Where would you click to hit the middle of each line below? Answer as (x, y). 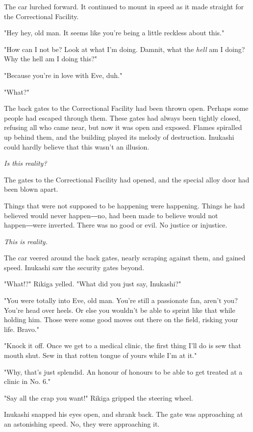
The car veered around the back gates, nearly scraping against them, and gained (125, 258)
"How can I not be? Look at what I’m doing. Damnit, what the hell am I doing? (125, 49)
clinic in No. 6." (27, 381)
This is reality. (26, 241)
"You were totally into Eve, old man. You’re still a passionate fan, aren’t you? (121, 300)
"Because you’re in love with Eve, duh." (63, 75)
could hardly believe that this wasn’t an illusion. (77, 146)
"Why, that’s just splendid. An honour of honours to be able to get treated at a (123, 371)
